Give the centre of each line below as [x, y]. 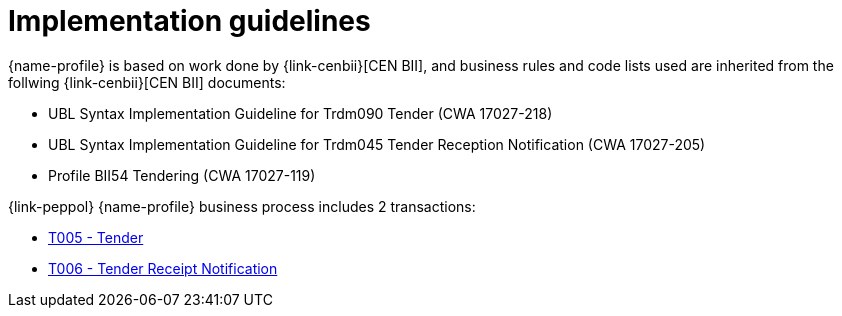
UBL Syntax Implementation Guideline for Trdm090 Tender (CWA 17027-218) [300, 113]
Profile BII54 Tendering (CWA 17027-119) [182, 175]
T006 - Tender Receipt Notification [163, 268]
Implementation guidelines [189, 21]
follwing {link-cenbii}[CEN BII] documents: [147, 82]
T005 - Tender [96, 237]
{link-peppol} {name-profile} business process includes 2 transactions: [242, 206]
